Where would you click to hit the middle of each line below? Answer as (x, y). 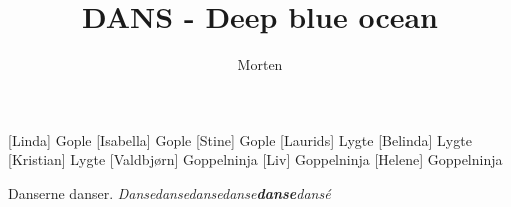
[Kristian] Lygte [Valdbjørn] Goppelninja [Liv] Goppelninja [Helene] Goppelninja (255, 159)
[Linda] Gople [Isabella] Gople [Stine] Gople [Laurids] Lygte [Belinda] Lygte (240, 139)
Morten (260, 64)
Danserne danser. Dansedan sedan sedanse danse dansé (169, 192)
